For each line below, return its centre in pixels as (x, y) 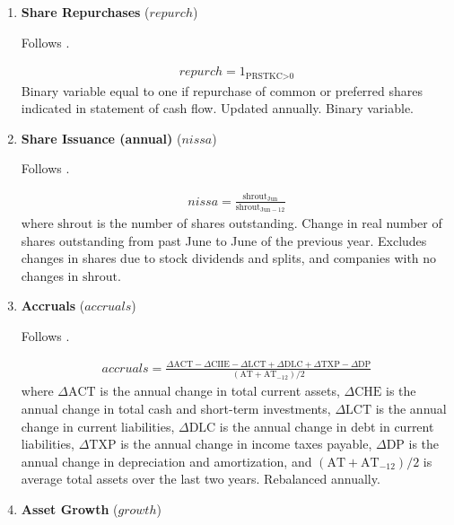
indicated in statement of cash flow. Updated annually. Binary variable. (217, 108)
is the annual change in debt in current (327, 426)
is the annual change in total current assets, (220, 391)
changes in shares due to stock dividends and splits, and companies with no (229, 258)
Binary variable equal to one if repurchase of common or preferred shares (222, 90)
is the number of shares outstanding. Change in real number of (270, 223)
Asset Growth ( (70, 508)
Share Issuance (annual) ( (101, 138)
